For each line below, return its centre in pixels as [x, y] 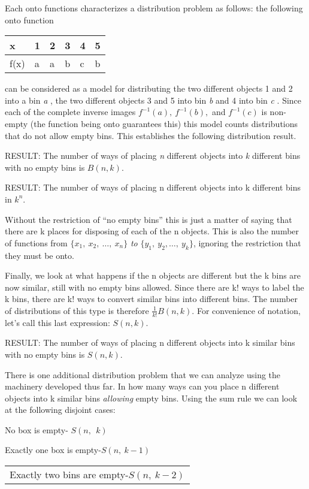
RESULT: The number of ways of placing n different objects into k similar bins [150, 342]
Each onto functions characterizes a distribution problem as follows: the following [154, 8]
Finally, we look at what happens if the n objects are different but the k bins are [153, 275]
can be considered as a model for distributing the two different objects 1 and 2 [149, 88]
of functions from [36, 242]
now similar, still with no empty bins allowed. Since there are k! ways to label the [154, 287]
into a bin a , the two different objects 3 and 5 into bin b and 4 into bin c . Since [153, 100]
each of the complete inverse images [70, 112]
